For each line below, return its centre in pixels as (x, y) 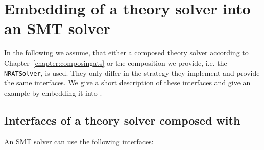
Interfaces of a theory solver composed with (122, 120)
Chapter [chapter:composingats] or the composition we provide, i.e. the (116, 62)
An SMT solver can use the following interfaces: (79, 141)
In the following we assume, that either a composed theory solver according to (126, 53)
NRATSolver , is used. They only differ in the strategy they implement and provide (132, 72)
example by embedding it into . (53, 92)
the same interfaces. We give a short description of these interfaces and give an (127, 83)
